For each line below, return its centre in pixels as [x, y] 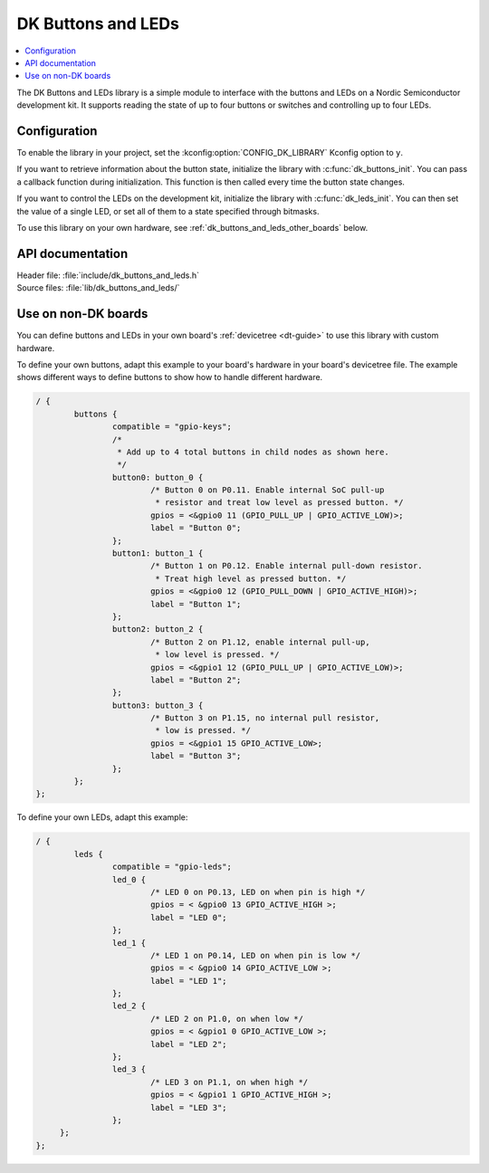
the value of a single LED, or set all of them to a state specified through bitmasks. [168, 211]
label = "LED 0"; [188, 917]
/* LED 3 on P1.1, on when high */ [229, 1082]
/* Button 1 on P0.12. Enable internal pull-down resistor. [286, 566]
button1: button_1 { [158, 553]
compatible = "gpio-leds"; [172, 867]
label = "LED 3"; [188, 1107]
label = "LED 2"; [188, 1044]
